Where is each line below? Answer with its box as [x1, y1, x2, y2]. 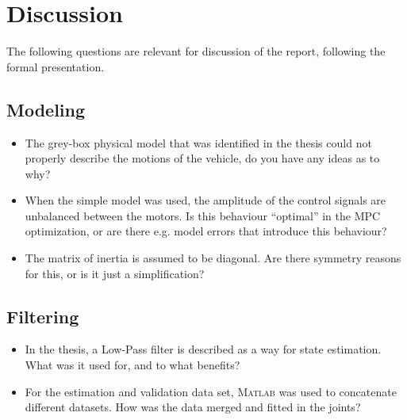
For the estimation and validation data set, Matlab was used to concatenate [25, 383, 397, 399]
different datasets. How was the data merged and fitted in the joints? [25, 399, 361, 415]
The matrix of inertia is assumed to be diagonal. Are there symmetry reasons [25, 250, 401, 266]
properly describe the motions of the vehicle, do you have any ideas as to [25, 150, 380, 166]
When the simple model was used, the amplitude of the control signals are [25, 192, 386, 208]
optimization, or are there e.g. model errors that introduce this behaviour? [25, 223, 387, 239]
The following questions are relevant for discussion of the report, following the [6, 43, 386, 59]
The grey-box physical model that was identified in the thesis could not [25, 134, 372, 151]
